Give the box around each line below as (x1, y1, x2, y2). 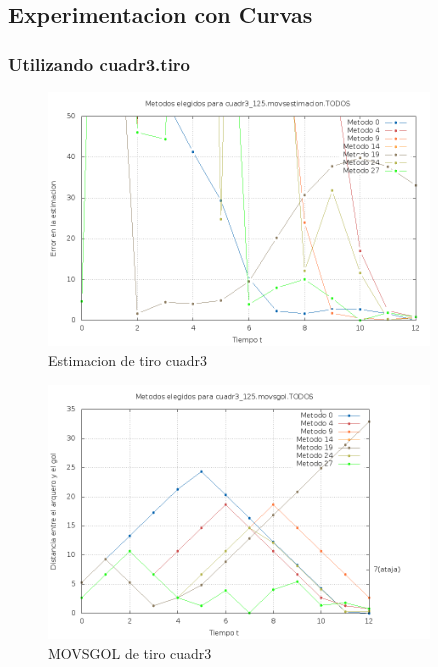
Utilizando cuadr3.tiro (8, 51, 191, 76)
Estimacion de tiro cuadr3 (48, 349, 208, 370)
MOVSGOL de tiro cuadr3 (48, 642, 212, 663)
